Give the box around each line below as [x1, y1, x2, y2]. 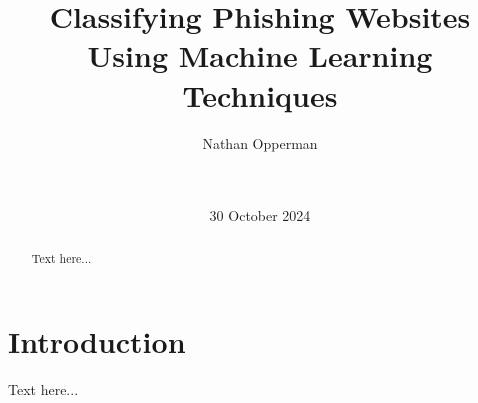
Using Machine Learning [87, 35, 433, 76]
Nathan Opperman [202, 132, 318, 153]
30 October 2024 [209, 205, 311, 226]
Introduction [8, 321, 186, 362]
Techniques [182, 74, 338, 115]
